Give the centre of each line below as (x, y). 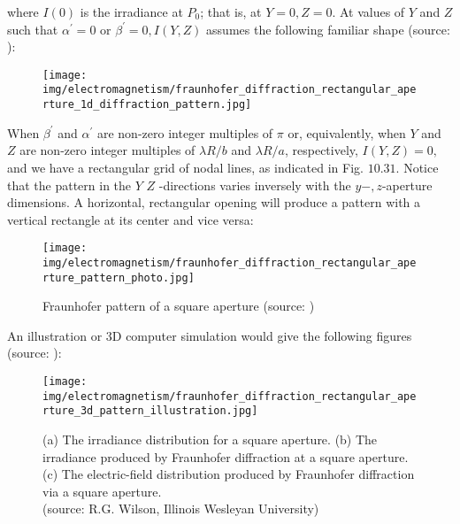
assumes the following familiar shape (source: (328, 29)
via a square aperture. (102, 491)
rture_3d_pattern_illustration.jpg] (150, 411)
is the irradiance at (131, 12)
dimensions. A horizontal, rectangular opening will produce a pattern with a (214, 202)
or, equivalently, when (347, 132)
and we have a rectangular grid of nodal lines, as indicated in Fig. (185, 167)
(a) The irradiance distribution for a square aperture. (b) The (210, 439)
